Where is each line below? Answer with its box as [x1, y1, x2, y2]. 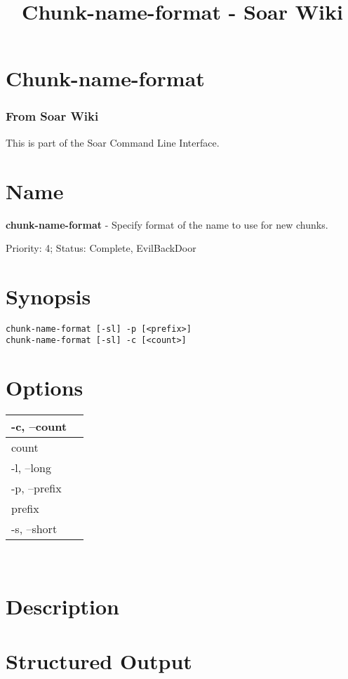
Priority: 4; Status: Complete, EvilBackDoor [6, 241, 196, 255]
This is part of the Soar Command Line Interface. [6, 135, 220, 149]
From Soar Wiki [6, 107, 99, 125]
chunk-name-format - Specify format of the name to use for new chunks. [6, 217, 328, 231]
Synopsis [6, 281, 91, 310]
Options [6, 373, 83, 402]
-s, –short [11, 520, 58, 537]
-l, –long [11, 459, 51, 476]
